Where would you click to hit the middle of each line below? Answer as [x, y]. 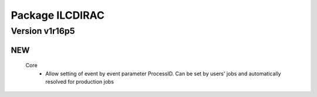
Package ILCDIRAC [58, 15]
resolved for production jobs [80, 82]
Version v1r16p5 [43, 31]
